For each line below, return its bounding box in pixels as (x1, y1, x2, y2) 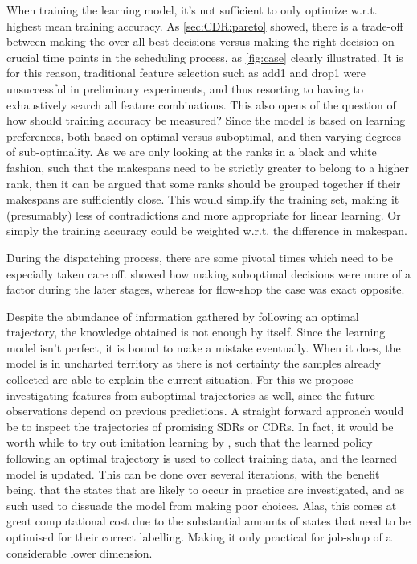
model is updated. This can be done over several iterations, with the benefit (6, 465, 380, 482)
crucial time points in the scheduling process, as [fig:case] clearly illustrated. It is (6, 48, 403, 65)
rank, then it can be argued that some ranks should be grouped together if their (6, 175, 401, 191)
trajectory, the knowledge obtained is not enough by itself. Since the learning (6, 323, 386, 340)
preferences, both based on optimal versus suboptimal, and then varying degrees (6, 127, 402, 144)
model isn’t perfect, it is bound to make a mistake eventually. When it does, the (6, 339, 401, 356)
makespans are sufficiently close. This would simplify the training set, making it (6, 191, 399, 208)
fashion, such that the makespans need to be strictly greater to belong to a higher (6, 158, 410, 175)
